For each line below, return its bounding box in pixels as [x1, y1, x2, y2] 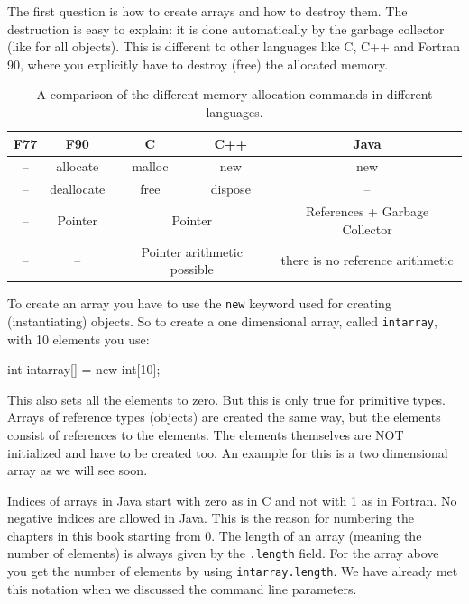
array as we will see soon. [7, 461, 148, 480]
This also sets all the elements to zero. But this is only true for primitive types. [7, 389, 446, 408]
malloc [132, 157, 169, 176]
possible [170, 260, 214, 279]
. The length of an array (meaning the [211, 526, 422, 545]
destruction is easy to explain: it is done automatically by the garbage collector [7, 19, 445, 38]
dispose [210, 179, 251, 198]
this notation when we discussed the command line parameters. [7, 579, 357, 598]
